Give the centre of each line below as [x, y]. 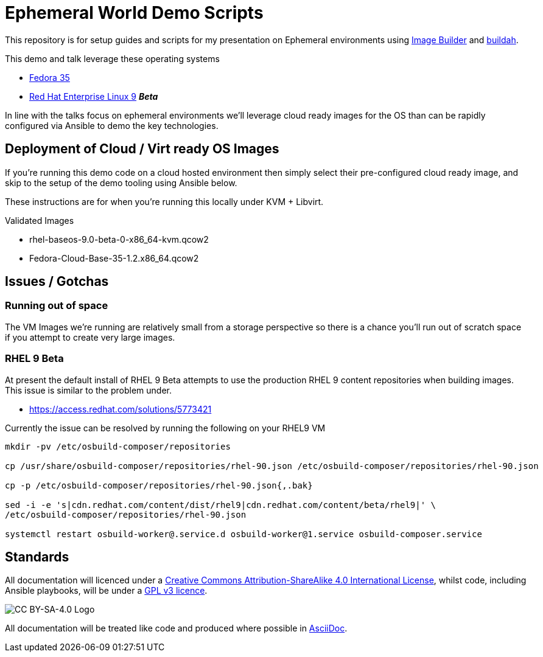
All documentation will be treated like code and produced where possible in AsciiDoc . [176, 628]
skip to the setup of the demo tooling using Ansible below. [121, 182]
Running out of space [57, 306]
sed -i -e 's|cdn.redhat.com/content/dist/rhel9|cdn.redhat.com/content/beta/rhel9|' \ [221, 505]
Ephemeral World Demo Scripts [134, 13]
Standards [37, 557]
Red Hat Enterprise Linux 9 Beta [94, 96]
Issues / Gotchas [57, 282]
